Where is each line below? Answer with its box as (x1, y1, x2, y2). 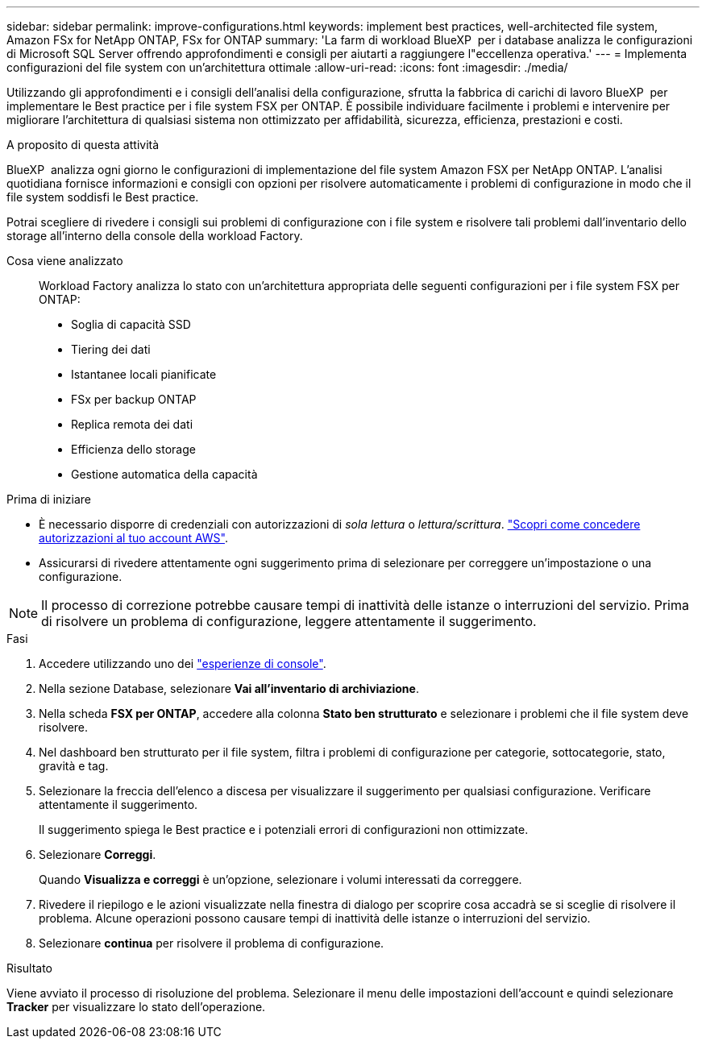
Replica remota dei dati (71, 417, 193, 431)
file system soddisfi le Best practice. (6, 190, 199, 204)
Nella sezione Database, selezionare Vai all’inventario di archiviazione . (39, 682, 419, 695)
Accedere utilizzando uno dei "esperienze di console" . (39, 657, 326, 670)
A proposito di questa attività (6, 138, 160, 151)
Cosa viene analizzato (6, 254, 123, 267)
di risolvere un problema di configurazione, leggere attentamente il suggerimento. (41, 613, 537, 629)
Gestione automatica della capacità (71, 467, 258, 481)
